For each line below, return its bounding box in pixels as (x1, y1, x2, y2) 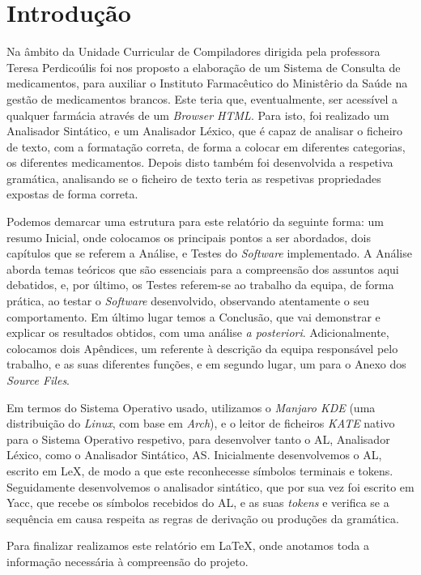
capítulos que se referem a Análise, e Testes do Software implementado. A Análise (6, 245, 412, 262)
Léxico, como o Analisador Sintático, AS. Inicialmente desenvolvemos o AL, (6, 446, 382, 463)
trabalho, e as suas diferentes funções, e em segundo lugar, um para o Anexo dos (6, 356, 406, 373)
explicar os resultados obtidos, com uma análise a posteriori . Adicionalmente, (6, 324, 389, 341)
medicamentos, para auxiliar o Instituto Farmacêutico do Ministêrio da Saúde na (6, 75, 408, 92)
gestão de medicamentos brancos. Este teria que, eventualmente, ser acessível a (6, 90, 398, 107)
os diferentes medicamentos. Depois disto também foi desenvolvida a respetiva (6, 154, 393, 171)
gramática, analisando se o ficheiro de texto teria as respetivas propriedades (6, 169, 381, 186)
